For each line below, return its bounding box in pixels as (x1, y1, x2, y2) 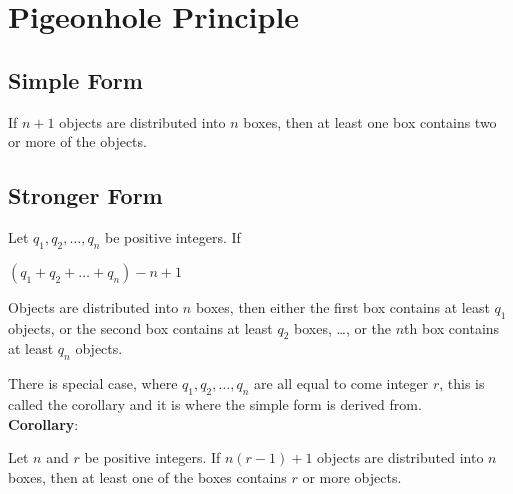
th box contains (404, 317, 500, 338)
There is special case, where (8, 373, 178, 394)
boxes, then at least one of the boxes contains (8, 466, 287, 487)
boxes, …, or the (294, 317, 392, 338)
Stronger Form (8, 180, 163, 211)
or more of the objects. (8, 131, 147, 152)
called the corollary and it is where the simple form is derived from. (8, 393, 422, 414)
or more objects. (302, 466, 402, 487)
